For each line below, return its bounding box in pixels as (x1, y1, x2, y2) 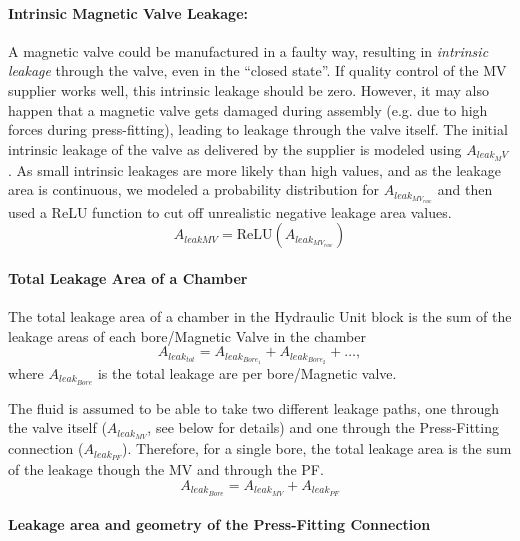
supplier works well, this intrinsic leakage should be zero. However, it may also (8, 79, 489, 100)
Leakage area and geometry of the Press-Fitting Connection (8, 514, 431, 535)
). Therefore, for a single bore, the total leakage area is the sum (122, 438, 512, 459)
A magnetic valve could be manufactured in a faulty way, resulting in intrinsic (8, 40, 489, 61)
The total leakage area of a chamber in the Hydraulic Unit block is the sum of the (8, 306, 512, 327)
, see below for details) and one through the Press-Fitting (147, 417, 499, 438)
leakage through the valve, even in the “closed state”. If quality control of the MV (8, 60, 507, 81)
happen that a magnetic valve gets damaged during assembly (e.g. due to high (8, 99, 488, 120)
